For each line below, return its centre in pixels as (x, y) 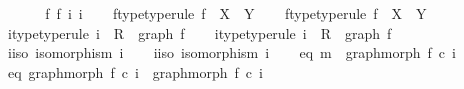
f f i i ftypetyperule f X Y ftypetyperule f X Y (236, 13)
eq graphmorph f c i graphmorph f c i (135, 71)
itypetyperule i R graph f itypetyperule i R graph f (199, 32)
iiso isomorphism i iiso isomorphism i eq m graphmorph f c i (231, 52)
